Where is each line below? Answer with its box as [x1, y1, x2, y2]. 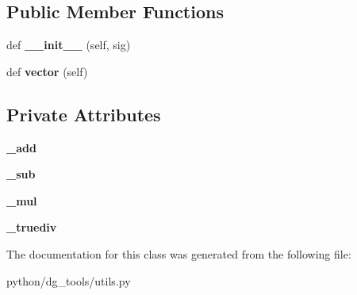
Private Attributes [6, 102, 161, 126]
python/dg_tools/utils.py [6, 272, 131, 289]
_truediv [6, 219, 57, 236]
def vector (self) [6, 63, 88, 79]
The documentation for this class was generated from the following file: [6, 245, 351, 262]
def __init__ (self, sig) [6, 36, 131, 53]
